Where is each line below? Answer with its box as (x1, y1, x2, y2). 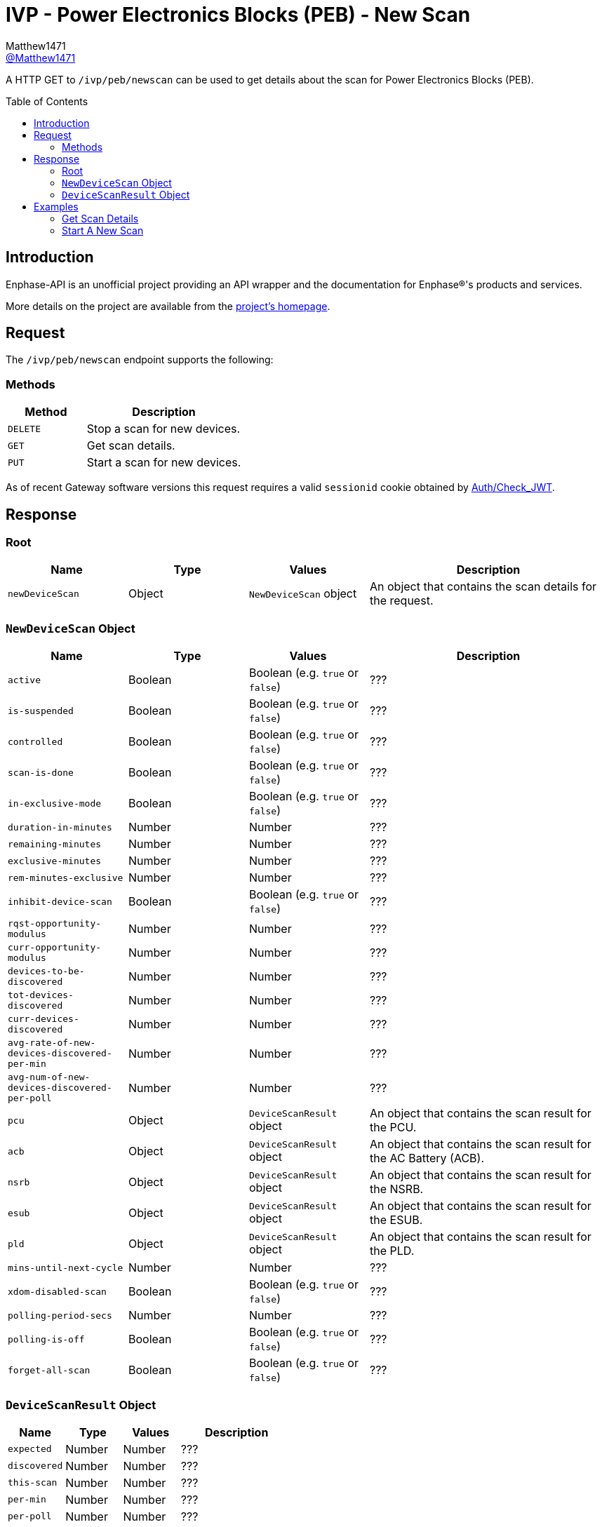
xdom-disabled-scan (8, 1286, 107, 1297)
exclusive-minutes (8, 855, 102, 866)
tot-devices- (8, 990, 74, 1001)
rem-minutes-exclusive (8, 872, 123, 883)
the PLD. (370, 1244, 415, 1258)
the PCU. (370, 1120, 417, 1135)
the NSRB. (370, 1182, 424, 1197)
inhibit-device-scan (8, 896, 112, 907)
